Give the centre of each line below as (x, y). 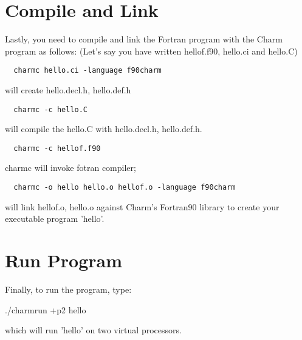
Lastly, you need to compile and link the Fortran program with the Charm (144, 39)
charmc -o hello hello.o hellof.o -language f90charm (125, 188)
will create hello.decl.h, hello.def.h (68, 89)
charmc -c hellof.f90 (57, 148)
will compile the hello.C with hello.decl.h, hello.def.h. (104, 129)
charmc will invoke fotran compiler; (70, 168)
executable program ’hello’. (55, 218)
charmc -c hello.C (51, 109)
